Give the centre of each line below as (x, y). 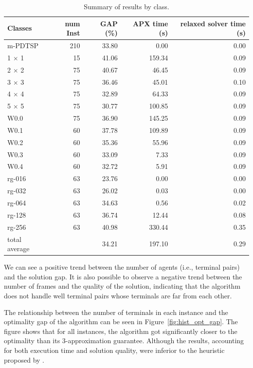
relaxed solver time (213, 23)
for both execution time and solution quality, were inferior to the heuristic (114, 350)
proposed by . (24, 359)
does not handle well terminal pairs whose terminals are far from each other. (118, 295)
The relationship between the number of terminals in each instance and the (116, 312)
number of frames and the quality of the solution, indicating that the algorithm (122, 286)
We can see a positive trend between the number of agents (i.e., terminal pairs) (122, 267)
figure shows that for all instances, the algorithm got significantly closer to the (121, 331)
